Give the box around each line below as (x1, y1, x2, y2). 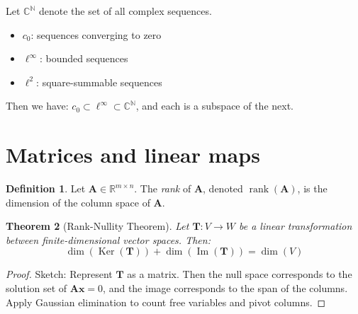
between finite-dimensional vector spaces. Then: (6, 232, 211, 247)
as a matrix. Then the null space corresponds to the (127, 267, 352, 281)
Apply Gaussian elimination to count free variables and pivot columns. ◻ (6, 294, 326, 309)
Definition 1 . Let (6, 181, 86, 196)
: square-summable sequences (36, 74, 162, 89)
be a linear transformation (238, 219, 352, 233)
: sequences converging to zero (30, 27, 162, 42)
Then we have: (6, 98, 69, 113)
